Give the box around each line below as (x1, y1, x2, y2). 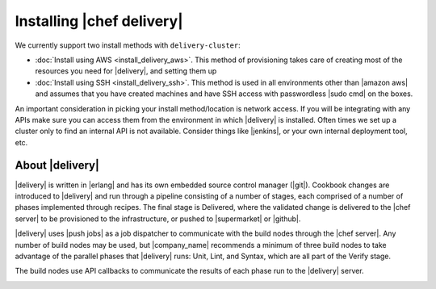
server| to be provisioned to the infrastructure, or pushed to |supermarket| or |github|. (15, 214, 301, 224)
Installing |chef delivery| (15, 12, 183, 30)
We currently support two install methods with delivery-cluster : (15, 40, 241, 50)
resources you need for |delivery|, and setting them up (35, 66, 217, 76)
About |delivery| (15, 158, 100, 173)
